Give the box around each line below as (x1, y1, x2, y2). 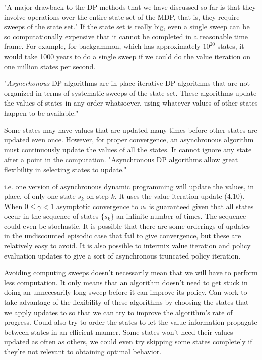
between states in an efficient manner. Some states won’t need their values (4, 326, 233, 337)
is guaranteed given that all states (149, 200, 254, 211)
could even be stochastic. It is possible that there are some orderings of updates (4, 220, 250, 231)
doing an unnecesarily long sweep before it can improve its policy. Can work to (4, 287, 247, 297)
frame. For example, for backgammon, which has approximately (4, 41, 201, 52)
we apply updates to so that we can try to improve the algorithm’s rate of (4, 306, 233, 317)
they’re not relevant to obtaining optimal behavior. (4, 346, 162, 356)
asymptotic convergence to (56, 200, 138, 211)
